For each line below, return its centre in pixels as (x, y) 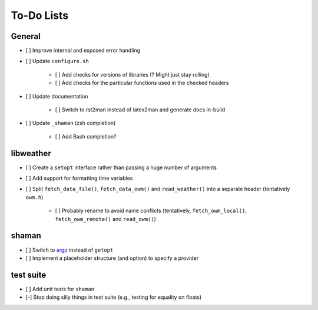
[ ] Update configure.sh (57, 61)
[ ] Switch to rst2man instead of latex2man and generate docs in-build (140, 110)
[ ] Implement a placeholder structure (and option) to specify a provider (112, 258)
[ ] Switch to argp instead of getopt (69, 250)
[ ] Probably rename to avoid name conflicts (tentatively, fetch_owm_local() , (151, 211)
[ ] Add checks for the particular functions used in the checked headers (142, 83)
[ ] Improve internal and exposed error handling (83, 51)
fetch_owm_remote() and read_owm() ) (105, 219)
